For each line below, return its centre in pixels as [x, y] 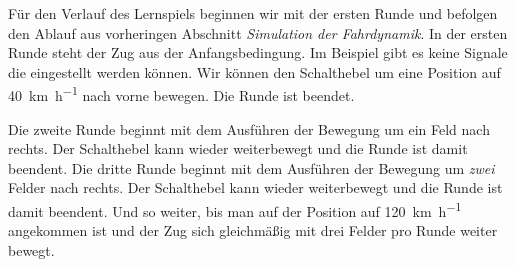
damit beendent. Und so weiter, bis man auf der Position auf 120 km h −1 [235, 209]
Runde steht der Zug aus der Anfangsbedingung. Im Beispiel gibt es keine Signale [258, 52]
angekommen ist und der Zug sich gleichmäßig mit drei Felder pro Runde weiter [253, 230]
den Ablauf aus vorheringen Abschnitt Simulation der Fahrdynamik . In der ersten [258, 32]
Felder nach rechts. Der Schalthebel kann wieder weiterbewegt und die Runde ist [255, 187]
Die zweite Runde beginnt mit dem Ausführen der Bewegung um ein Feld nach [249, 128]
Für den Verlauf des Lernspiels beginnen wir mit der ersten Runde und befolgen [253, 13]
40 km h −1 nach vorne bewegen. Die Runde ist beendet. [181, 94]
